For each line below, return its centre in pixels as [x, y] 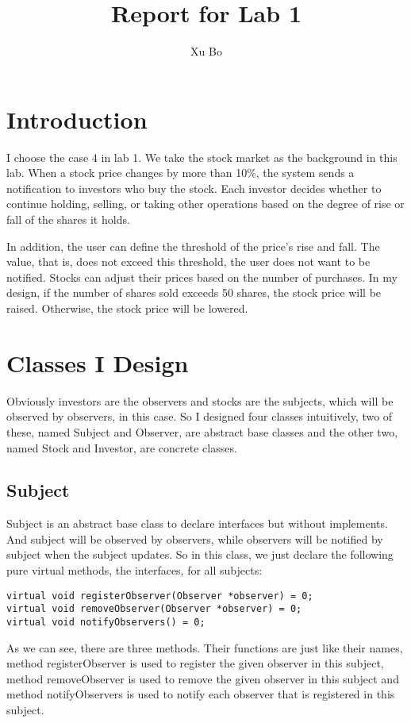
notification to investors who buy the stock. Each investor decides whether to [194, 188]
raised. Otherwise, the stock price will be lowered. [127, 308]
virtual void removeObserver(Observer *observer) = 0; [154, 609]
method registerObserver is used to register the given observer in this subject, [195, 663]
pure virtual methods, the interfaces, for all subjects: [134, 570]
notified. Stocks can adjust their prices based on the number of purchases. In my [202, 277]
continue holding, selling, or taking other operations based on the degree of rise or [205, 204]
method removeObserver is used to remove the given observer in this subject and [203, 678]
